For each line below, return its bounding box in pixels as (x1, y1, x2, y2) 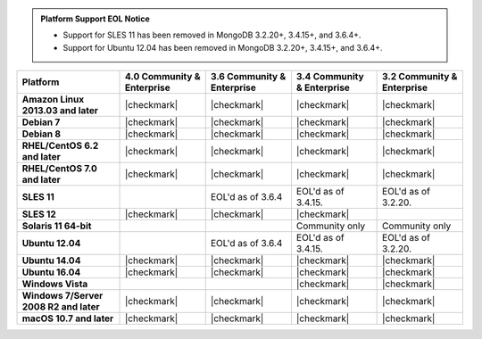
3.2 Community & (382, 70, 458, 83)
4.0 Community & (124, 70, 201, 83)
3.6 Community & (210, 70, 287, 83)
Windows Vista (21, 277, 88, 290)
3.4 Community (295, 70, 365, 83)
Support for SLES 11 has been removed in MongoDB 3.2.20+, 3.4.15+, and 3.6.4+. (62, 29, 361, 40)
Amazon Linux (21, 94, 85, 106)
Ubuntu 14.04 (21, 254, 81, 267)
